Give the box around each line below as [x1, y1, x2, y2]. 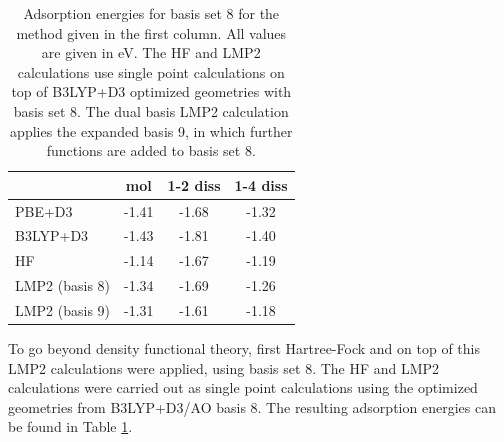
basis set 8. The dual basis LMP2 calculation [13, 100, 289, 121]
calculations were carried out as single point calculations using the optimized [8, 377, 478, 398]
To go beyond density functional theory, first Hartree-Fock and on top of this [8, 338, 480, 359]
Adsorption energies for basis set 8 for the [23, 3, 280, 23]
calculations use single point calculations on [17, 61, 285, 82]
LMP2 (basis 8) [15, 275, 111, 296]
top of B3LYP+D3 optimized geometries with [11, 81, 292, 102]
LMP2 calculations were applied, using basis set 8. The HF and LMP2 [8, 357, 440, 378]
